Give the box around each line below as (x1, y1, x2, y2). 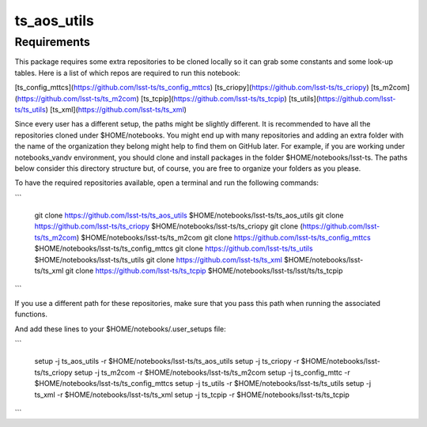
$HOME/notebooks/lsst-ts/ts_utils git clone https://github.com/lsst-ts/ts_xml (34, 255, 282, 264)
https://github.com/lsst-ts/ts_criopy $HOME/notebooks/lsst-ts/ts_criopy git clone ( (34, 221, 304, 231)
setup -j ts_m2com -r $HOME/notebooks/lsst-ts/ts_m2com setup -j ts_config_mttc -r (74, 368, 351, 377)
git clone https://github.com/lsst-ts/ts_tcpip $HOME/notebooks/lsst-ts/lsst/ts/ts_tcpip (65, 266, 343, 276)
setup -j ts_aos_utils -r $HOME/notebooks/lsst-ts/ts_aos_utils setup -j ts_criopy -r (34, 357, 300, 366)
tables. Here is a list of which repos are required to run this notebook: (14, 68, 240, 77)
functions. (14, 309, 47, 319)
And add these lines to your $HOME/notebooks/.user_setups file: (14, 324, 227, 334)
